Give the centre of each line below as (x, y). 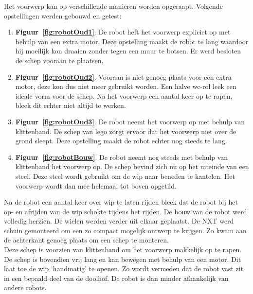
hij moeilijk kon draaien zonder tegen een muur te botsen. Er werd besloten (128, 51)
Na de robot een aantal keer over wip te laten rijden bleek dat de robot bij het (121, 202)
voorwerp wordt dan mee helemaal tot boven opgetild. (96, 185)
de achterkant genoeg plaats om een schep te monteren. (86, 240)
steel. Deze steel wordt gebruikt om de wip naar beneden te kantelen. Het (125, 176)
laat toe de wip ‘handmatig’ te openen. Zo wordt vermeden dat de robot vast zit (124, 268)
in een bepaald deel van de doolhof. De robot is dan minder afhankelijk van (116, 278)
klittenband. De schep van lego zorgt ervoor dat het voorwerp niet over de (126, 131)
